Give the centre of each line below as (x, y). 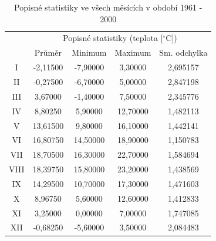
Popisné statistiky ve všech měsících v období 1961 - (108, 7)
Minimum (89, 52)
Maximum (133, 52)
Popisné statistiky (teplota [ (113, 38)
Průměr (48, 52)
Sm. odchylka (183, 52)
